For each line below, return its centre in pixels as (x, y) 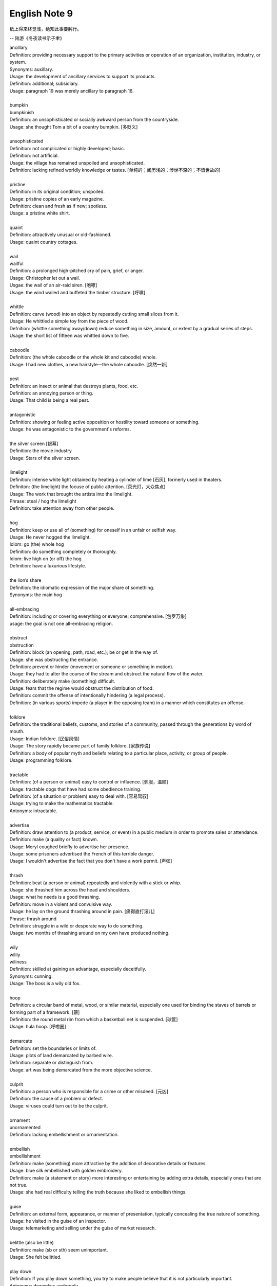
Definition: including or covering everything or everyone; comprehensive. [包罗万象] (98, 616)
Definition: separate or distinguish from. (51, 1063)
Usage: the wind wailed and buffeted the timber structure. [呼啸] (77, 292)
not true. (18, 1185)
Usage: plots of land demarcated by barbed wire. (61, 1056)
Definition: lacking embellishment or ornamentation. (64, 1135)
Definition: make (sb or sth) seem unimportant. (59, 1249)
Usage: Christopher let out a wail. (45, 278)
